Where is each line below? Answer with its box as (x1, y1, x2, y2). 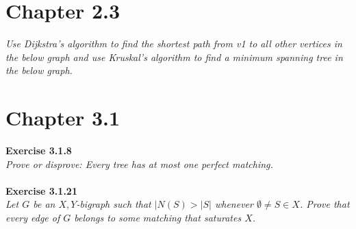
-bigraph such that (76, 197, 151, 211)
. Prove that (299, 197, 350, 211)
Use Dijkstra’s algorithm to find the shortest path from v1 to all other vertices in (5, 36, 342, 51)
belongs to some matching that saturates (74, 210, 242, 224)
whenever (214, 197, 253, 211)
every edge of (5, 210, 60, 224)
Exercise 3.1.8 (5, 143, 72, 158)
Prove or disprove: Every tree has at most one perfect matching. (5, 156, 273, 171)
